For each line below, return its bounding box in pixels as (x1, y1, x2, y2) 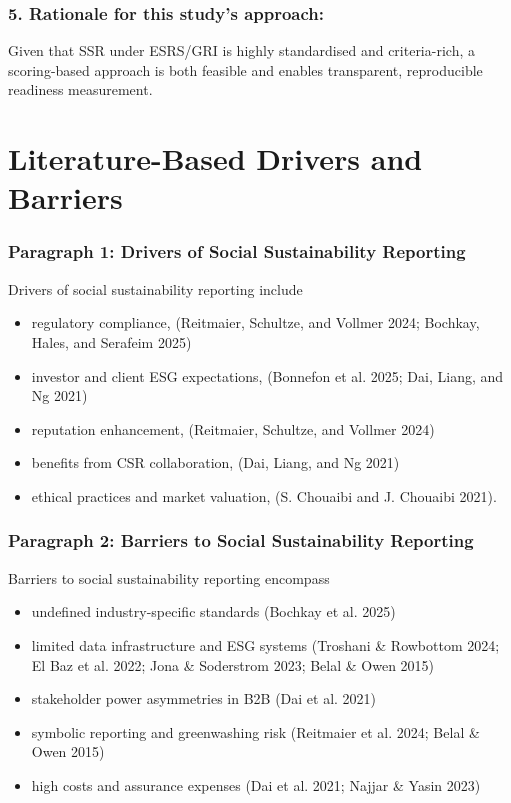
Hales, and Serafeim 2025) (31, 331, 192, 352)
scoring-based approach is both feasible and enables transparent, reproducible (8, 59, 483, 80)
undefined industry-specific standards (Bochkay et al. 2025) (31, 601, 396, 622)
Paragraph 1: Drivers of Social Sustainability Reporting (8, 239, 466, 264)
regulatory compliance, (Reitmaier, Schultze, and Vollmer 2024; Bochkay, (31, 312, 480, 333)
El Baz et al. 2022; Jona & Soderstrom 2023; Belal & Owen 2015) (31, 654, 435, 675)
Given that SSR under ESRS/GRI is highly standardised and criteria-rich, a (8, 40, 475, 61)
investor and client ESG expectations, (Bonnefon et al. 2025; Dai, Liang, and (31, 365, 504, 386)
